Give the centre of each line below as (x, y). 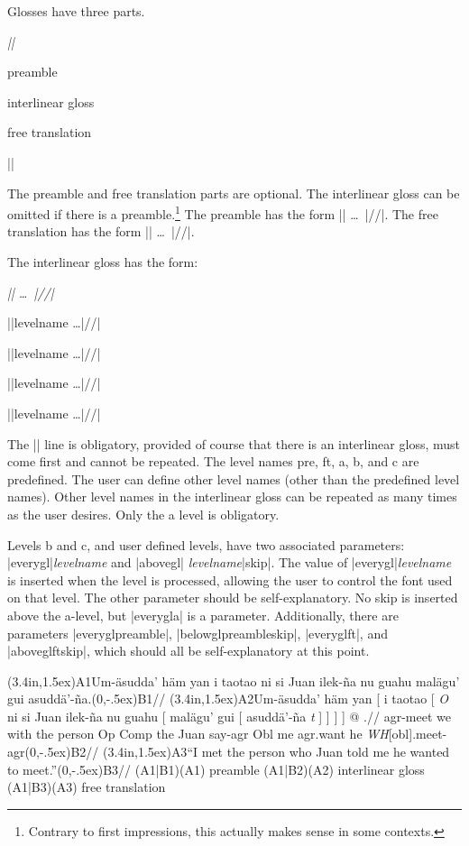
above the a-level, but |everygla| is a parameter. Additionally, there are (203, 615)
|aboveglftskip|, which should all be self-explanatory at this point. (189, 651)
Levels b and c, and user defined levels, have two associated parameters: (206, 544)
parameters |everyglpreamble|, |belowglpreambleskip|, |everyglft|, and (198, 633)
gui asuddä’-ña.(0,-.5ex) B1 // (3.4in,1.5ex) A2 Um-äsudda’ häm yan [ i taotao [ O (228, 699)
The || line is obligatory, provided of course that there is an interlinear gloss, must (234, 443)
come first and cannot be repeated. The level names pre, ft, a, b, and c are (213, 461)
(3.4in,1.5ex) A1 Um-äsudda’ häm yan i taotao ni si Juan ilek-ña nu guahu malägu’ (234, 680)
